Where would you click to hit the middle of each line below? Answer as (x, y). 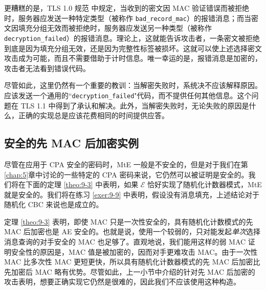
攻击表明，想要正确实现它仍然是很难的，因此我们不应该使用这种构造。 (122, 282)
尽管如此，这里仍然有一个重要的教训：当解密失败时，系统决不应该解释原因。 (133, 85)
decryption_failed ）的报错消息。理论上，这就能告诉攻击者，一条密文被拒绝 (132, 38)
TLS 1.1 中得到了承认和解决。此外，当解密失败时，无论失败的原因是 (135, 105)
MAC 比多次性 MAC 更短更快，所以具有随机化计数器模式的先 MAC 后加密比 (132, 262)
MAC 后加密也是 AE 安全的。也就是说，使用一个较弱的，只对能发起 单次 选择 (132, 231)
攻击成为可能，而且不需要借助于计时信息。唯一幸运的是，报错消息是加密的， (133, 58)
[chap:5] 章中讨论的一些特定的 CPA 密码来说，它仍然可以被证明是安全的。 (126, 174)
